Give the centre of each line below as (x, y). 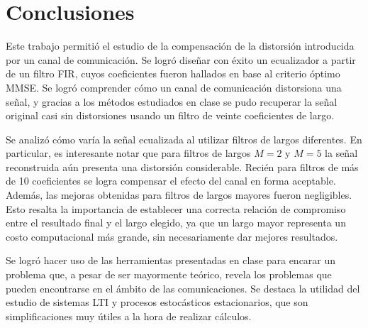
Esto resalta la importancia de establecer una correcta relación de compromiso (176, 208)
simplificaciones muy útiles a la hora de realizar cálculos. (129, 316)
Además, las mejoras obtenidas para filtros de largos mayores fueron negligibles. (179, 195)
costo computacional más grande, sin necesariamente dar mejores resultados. (172, 236)
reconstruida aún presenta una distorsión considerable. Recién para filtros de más (182, 166)
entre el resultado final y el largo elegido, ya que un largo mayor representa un (176, 223)
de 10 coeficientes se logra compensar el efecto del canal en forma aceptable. (171, 181)
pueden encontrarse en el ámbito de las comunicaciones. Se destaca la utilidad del (183, 288)
